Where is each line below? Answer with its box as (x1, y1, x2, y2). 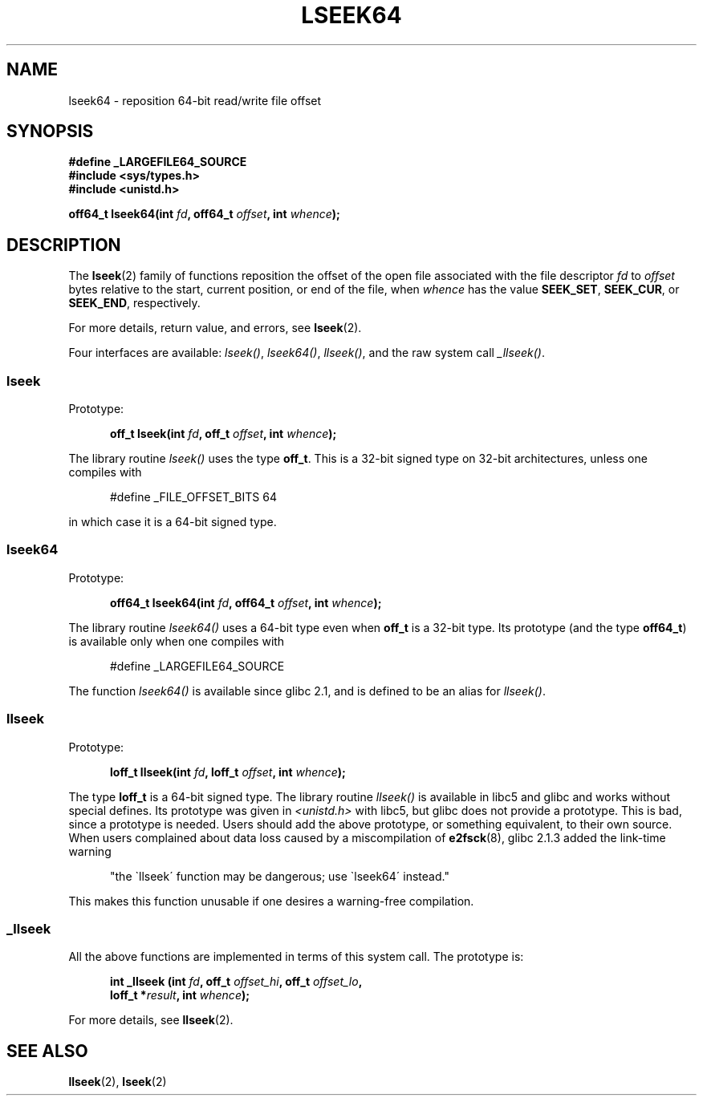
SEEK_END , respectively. (68, 296, 201, 310)
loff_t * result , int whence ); (110, 988, 250, 1003)
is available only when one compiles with (68, 634, 285, 648)
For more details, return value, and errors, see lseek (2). (68, 321, 362, 335)
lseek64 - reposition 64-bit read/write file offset (68, 93, 322, 107)
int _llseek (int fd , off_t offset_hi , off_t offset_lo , (110, 974, 363, 989)
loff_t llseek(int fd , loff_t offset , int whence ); (110, 764, 346, 779)
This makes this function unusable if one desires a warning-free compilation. (68, 893, 474, 908)
